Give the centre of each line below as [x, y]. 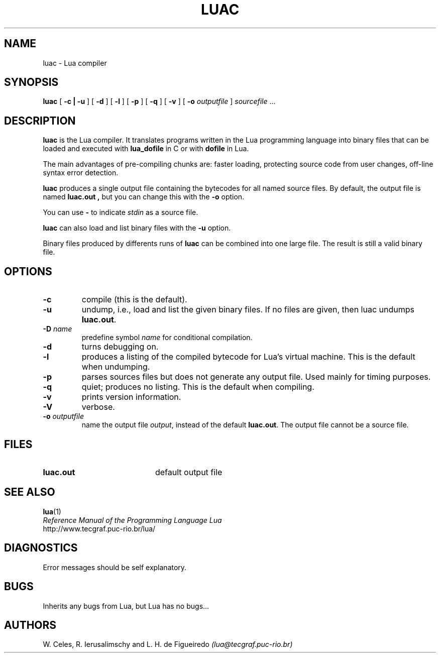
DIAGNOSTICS [41, 548]
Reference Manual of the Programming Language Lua [132, 520]
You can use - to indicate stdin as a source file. [121, 212]
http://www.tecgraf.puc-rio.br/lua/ [99, 528]
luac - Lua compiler [75, 63]
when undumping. [116, 367]
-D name [58, 329]
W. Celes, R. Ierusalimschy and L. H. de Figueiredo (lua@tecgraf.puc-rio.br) [168, 644]
